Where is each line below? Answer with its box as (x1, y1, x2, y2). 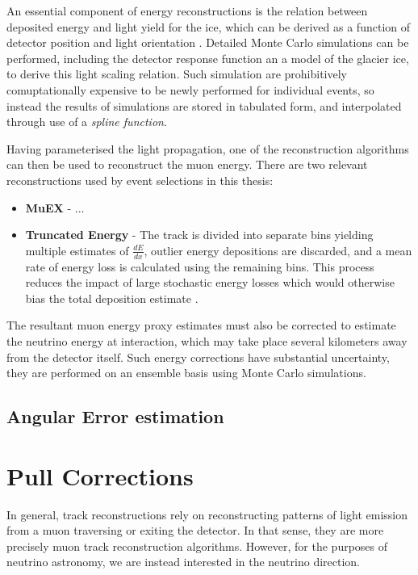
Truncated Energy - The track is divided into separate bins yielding (25, 226, 374, 243)
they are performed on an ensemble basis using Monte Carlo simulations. (6, 364, 366, 381)
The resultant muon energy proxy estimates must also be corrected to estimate (6, 317, 396, 334)
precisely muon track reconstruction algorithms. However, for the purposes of (6, 537, 388, 554)
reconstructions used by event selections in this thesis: (6, 171, 274, 188)
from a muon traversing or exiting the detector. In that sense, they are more (6, 522, 384, 539)
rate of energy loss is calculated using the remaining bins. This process (25, 258, 374, 275)
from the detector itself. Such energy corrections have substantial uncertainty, (6, 348, 390, 365)
